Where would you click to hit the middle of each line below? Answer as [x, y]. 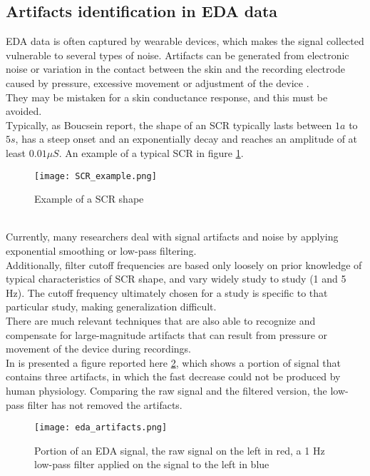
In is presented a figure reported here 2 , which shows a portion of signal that [174, 362]
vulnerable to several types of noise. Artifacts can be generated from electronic [178, 55]
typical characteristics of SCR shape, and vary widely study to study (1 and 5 [176, 279]
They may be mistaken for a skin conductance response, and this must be [167, 97]
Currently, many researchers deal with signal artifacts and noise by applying [172, 237]
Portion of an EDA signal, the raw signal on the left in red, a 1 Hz [180, 450]
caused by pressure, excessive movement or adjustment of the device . [158, 82]
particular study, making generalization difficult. [111, 307]
